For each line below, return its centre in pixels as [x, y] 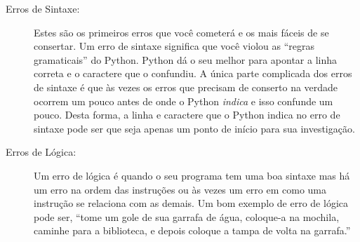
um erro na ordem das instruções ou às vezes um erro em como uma [180, 189]
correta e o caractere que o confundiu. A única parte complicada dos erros [193, 73]
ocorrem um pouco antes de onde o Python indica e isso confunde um [184, 101]
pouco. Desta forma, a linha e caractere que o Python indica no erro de [187, 115]
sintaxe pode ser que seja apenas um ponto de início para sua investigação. [194, 128]
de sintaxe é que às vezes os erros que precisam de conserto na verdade [186, 87]
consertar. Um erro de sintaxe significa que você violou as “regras [174, 46]
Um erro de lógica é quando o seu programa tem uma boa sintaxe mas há [192, 175]
